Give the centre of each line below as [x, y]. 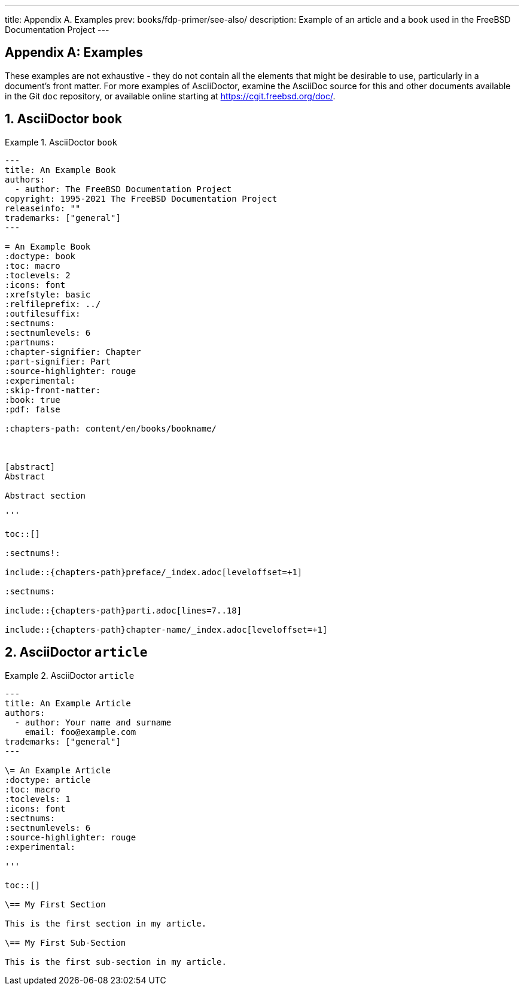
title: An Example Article [68, 703]
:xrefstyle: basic [48, 294]
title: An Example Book [60, 170]
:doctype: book [40, 256]
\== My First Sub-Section [65, 942]
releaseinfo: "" [43, 208]
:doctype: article [48, 780]
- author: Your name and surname [93, 722]
